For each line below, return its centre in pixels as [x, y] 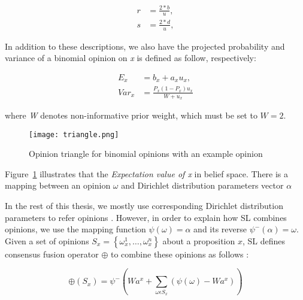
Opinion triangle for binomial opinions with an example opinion [146, 154]
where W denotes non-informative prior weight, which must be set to [131, 115]
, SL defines [264, 240]
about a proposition [199, 240]
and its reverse [220, 229]
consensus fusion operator [52, 254]
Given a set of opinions [47, 240]
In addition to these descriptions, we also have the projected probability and [145, 46]
